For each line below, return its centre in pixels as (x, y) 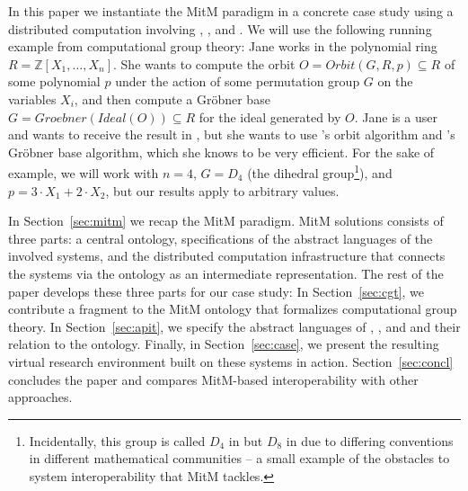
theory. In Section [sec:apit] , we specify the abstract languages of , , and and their (234, 326)
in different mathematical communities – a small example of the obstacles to (239, 458)
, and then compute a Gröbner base (172, 98)
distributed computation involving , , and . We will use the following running (220, 28)
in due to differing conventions (370, 440)
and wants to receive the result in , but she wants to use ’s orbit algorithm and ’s (232, 134)
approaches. (40, 397)
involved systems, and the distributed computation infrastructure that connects (227, 256)
